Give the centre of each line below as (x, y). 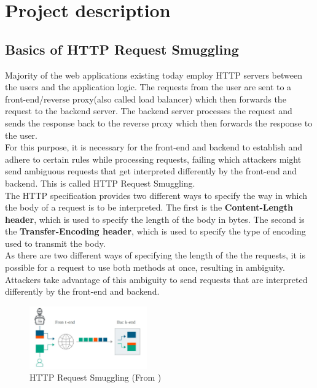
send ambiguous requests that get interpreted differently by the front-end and (151, 171)
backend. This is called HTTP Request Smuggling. (100, 183)
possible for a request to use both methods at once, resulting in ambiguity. (145, 267)
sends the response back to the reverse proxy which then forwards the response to (159, 122)
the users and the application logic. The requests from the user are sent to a (148, 87)
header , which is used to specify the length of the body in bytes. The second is (155, 219)
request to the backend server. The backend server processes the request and (149, 111)
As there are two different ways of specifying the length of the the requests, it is (155, 255)
